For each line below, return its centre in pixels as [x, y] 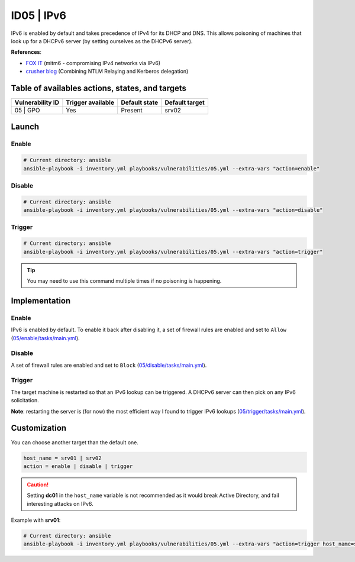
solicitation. [25, 400]
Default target [185, 102]
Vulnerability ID [37, 102]
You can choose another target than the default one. [75, 442]
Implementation [41, 301]
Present [132, 111]
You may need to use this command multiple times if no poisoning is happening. [124, 281]
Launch [25, 127]
